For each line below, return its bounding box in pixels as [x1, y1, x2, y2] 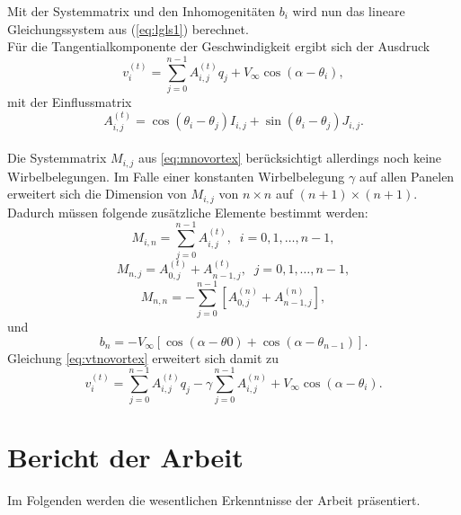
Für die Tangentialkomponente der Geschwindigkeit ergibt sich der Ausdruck [7, 37, 430, 56]
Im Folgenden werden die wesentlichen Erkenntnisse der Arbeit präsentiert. [7, 491, 421, 510]
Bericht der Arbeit [7, 439, 244, 475]
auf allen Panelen [359, 166, 455, 185]
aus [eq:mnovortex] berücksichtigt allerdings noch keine [137, 148, 442, 167]
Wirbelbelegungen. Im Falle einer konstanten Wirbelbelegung [7, 166, 345, 185]
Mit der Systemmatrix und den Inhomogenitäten [7, 2, 276, 20]
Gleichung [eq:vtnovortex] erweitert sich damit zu [7, 348, 279, 367]
